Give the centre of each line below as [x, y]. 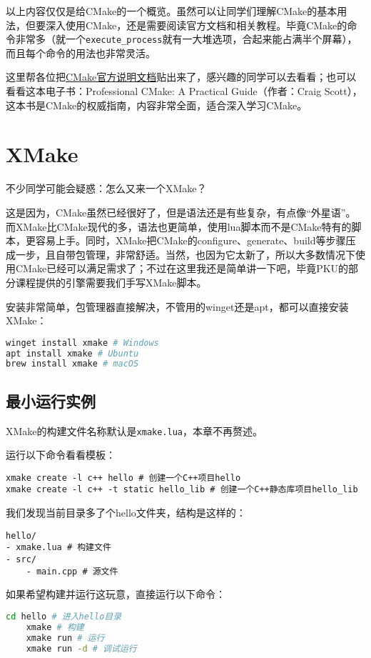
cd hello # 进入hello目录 [64, 616]
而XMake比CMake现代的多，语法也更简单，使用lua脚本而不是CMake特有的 [179, 226]
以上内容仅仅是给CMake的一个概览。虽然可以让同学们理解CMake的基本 [172, 11]
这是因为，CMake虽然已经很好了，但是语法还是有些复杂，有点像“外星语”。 [181, 212]
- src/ [21, 559]
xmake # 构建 [55, 627]
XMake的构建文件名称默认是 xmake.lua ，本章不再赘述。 [134, 430]
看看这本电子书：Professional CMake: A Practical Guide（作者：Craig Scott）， [184, 91]
